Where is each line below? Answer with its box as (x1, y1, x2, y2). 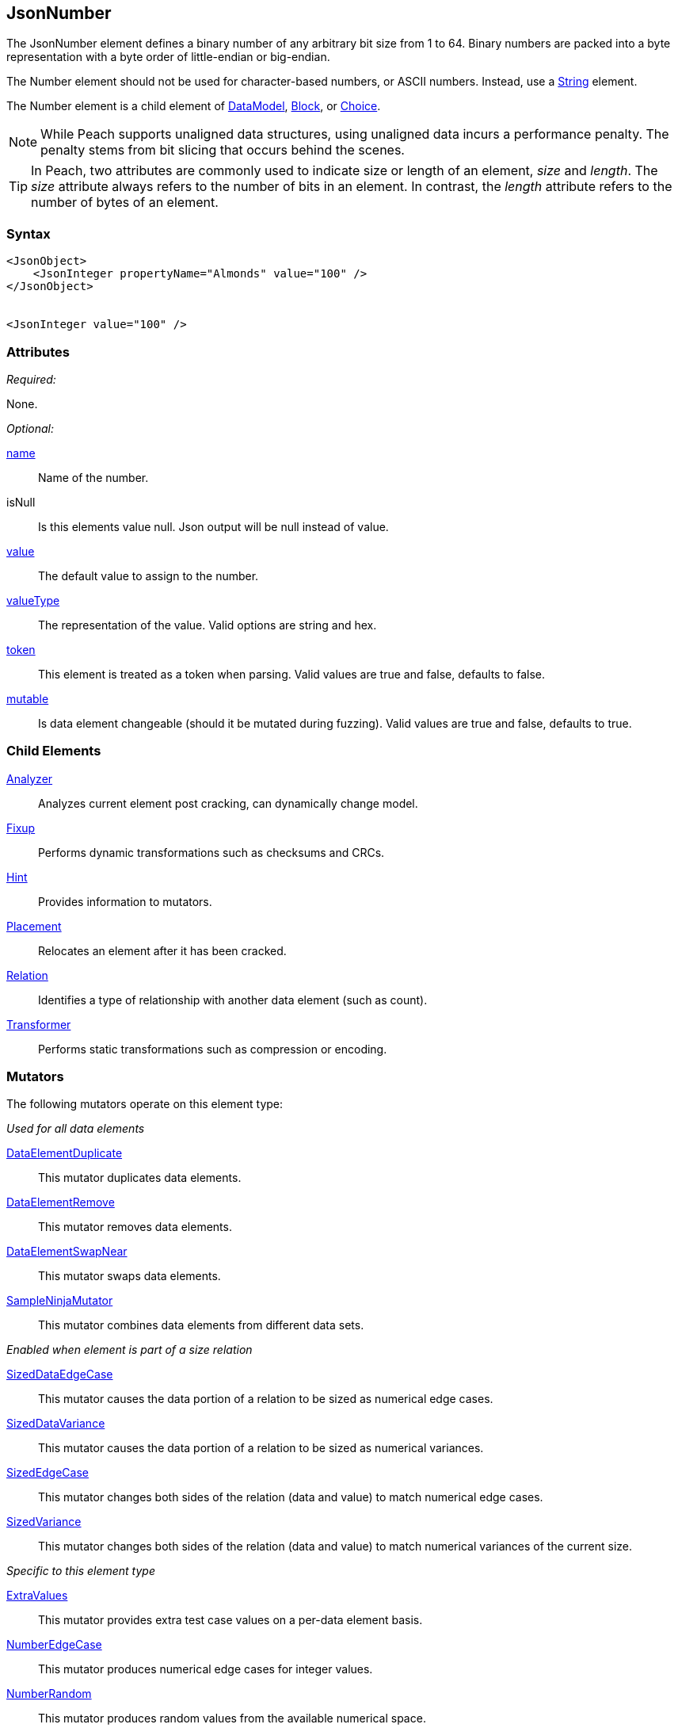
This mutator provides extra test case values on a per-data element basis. (38, 1613, 423, 1627)
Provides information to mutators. (38, 894, 212, 908)
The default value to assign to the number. (38, 568, 259, 583)
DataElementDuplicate (6, 1146, 123, 1160)
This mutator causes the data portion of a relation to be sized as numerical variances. (38, 1441, 484, 1455)
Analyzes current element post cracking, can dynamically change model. (38, 796, 418, 810)
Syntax (6, 225, 51, 242)
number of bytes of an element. (31, 194, 219, 211)
